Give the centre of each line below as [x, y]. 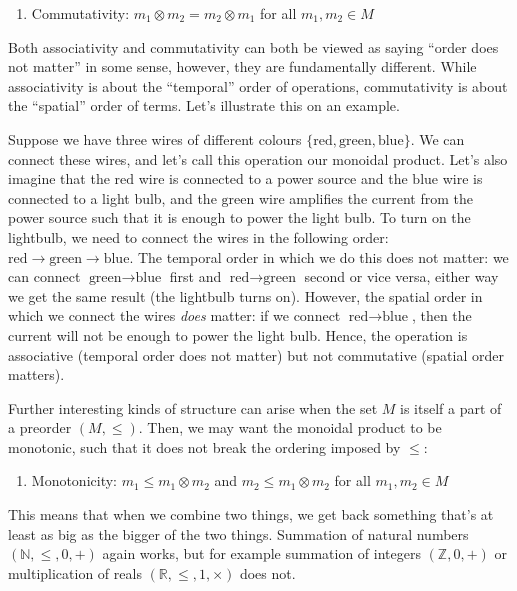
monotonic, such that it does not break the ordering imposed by [204, 446]
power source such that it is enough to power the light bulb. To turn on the [239, 217]
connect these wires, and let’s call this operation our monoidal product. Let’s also [258, 158]
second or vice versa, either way [401, 276]
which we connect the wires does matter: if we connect [174, 315]
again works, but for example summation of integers [261, 553]
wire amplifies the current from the [366, 197]
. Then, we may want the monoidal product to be [290, 427]
